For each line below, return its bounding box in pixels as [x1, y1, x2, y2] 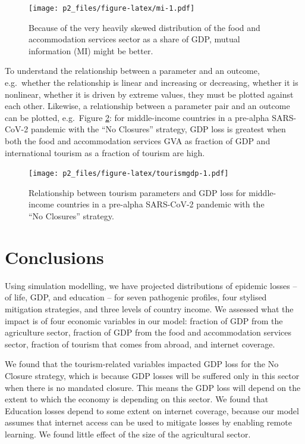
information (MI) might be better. [29, 44, 153, 57]
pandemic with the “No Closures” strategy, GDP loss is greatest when [30, 123, 286, 135]
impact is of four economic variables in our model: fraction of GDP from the [5, 314, 283, 327]
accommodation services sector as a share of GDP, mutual [29, 33, 240, 45]
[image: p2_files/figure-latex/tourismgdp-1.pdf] [29, 169, 229, 178]
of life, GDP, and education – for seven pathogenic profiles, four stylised [5, 291, 267, 303]
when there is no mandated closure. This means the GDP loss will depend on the [5, 381, 301, 393]
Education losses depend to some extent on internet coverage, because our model [5, 404, 299, 417]
